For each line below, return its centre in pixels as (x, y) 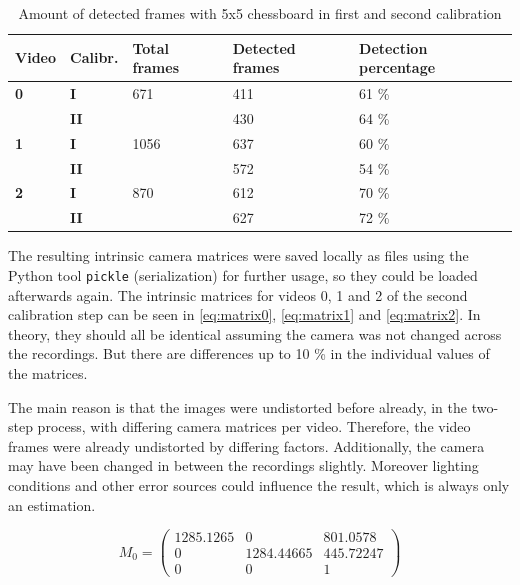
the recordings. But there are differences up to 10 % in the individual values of (249, 353)
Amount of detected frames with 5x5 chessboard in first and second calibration (260, 13)
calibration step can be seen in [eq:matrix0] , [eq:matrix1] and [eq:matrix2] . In (244, 314)
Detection (393, 47)
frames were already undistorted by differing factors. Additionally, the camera (246, 445)
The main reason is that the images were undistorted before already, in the (237, 406)
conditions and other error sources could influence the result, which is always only (259, 484)
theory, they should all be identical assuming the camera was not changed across (255, 333)
